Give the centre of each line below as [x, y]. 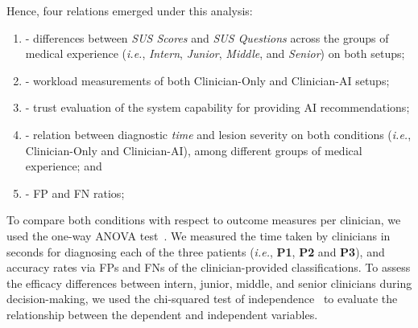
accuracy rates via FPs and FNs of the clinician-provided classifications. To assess [209, 267]
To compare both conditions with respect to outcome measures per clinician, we [204, 220]
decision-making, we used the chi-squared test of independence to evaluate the [202, 299]
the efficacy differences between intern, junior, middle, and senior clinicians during [209, 283]
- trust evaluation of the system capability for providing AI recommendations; [217, 107]
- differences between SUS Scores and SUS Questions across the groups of [207, 37]
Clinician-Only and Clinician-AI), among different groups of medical [194, 150]
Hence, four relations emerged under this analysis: [130, 10]
